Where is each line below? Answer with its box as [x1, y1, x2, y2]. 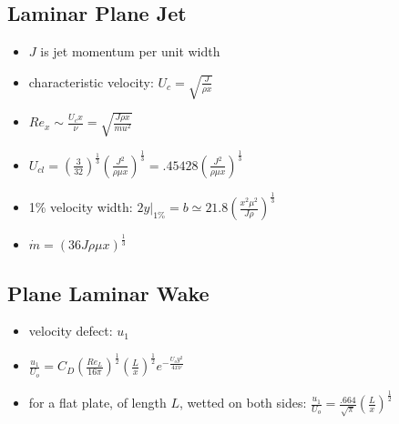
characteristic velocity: [28, 72, 154, 91]
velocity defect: [28, 321, 113, 340]
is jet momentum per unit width [40, 42, 220, 61]
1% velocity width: [28, 197, 133, 217]
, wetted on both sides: [179, 393, 307, 412]
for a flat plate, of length [28, 393, 167, 412]
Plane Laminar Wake [7, 278, 210, 307]
